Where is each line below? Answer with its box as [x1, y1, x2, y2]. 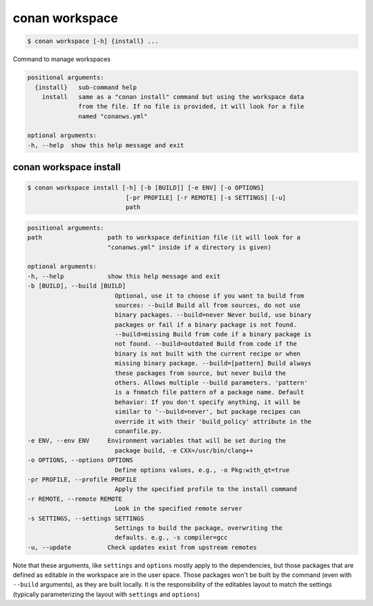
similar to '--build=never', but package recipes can [114, 408, 300, 416]
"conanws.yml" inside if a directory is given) [107, 243, 272, 251]
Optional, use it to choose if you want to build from [114, 291, 305, 300]
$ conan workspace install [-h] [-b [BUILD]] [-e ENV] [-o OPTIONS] [27, 184, 265, 192]
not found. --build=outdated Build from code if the [114, 340, 297, 348]
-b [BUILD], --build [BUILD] [27, 282, 126, 290]
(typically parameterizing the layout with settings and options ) [12, 590, 200, 598]
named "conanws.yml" [78, 112, 148, 120]
